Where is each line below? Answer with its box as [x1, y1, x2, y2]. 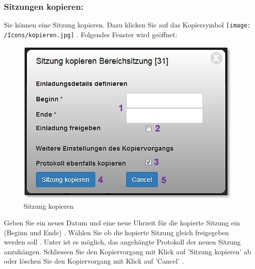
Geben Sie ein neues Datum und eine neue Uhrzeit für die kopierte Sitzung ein [4, 217, 240, 227]
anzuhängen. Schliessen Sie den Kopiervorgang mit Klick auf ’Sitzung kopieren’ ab [4, 246, 251, 256]
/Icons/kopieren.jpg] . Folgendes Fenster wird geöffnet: [4, 29, 178, 39]
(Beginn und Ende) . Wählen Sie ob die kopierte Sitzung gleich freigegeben [4, 227, 229, 237]
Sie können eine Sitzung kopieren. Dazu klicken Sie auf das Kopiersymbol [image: [4, 20, 251, 30]
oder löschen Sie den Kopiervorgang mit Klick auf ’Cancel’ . [4, 256, 184, 266]
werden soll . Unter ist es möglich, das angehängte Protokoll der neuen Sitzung [4, 237, 241, 247]
